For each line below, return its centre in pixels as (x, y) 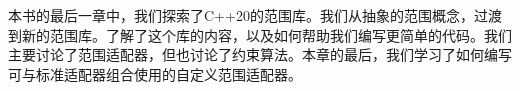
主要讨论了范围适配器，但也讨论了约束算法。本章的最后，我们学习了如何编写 (260, 54)
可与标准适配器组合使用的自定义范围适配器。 (155, 73)
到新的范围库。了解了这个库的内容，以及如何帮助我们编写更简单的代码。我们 (260, 34)
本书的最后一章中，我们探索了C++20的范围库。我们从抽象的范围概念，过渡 (255, 15)
